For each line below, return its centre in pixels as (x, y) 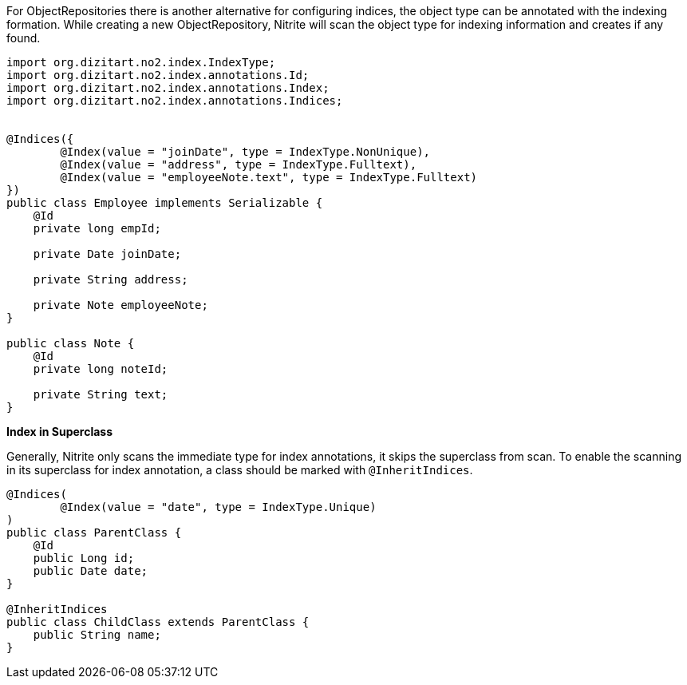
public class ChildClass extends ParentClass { (158, 622)
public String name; (97, 635)
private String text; (101, 394)
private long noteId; (101, 369)
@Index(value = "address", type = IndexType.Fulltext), (239, 164)
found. (24, 38)
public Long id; (84, 558)
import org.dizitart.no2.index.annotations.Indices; (175, 101)
